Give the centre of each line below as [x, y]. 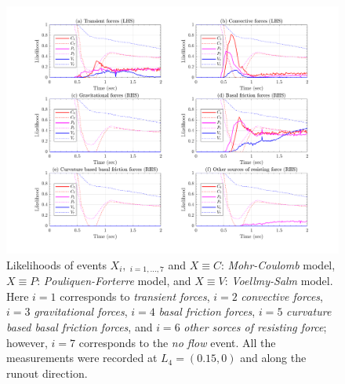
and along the [273, 358]
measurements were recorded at [82, 358]
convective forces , [282, 296]
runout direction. [47, 373]
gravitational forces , [81, 311]
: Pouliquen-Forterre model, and [114, 281]
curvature [309, 311]
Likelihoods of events [56, 264]
